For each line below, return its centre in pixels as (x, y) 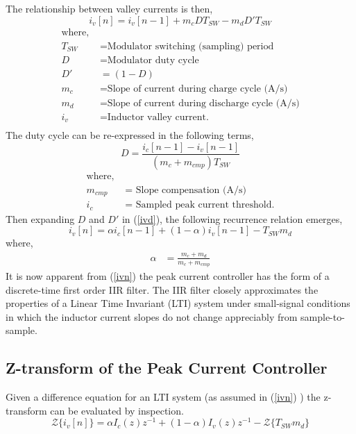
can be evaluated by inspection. (117, 410)
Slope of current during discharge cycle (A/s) (203, 103)
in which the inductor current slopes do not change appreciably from (152, 316)
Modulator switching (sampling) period (190, 46)
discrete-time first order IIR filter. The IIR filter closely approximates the (162, 289)
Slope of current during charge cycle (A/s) (197, 89)
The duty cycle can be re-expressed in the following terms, (130, 135)
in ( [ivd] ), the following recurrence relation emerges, (232, 218)
